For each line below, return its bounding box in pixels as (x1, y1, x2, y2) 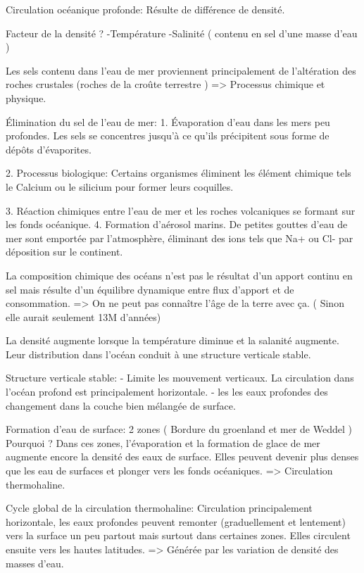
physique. (6, 90, 46, 105)
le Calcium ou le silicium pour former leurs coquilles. (6, 179, 234, 194)
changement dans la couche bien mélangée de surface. (6, 398, 236, 413)
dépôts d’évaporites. (6, 141, 92, 156)
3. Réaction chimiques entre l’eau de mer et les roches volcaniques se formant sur (6, 203, 356, 218)
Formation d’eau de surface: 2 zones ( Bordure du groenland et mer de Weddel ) (6, 422, 352, 436)
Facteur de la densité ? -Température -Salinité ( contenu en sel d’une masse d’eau (6, 25, 358, 40)
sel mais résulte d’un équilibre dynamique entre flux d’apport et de (6, 282, 294, 296)
